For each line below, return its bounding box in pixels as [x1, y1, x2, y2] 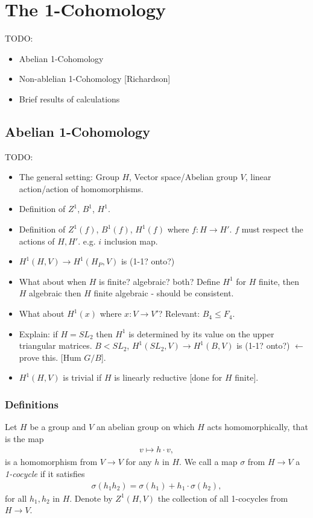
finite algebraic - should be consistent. [93, 287, 234, 299]
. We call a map [179, 455, 238, 468]
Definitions [5, 396, 58, 411]
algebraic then [29, 287, 81, 299]
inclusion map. [104, 234, 158, 247]
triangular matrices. [19, 339, 92, 352]
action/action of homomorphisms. [19, 182, 144, 195]
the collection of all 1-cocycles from [157, 491, 288, 504]
